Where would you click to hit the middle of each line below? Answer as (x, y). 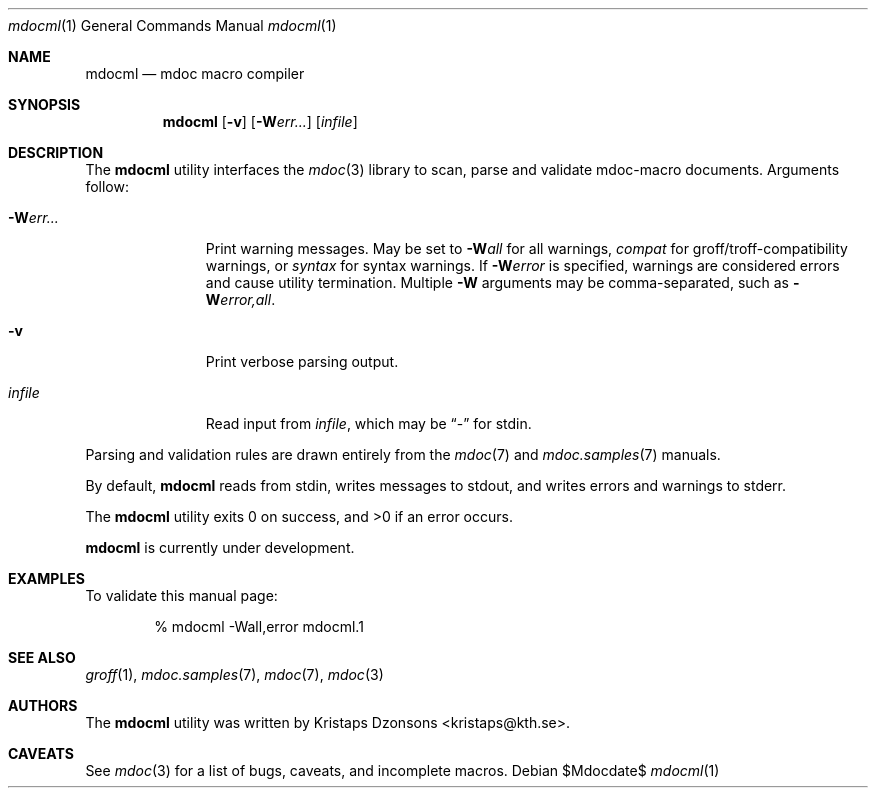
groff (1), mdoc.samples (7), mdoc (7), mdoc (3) (234, 674)
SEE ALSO (42, 657)
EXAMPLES (46, 578)
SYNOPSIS (44, 104)
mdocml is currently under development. (220, 547)
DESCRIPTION (56, 152)
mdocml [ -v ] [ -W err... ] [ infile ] (260, 121)
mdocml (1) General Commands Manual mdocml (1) (172, 25)
